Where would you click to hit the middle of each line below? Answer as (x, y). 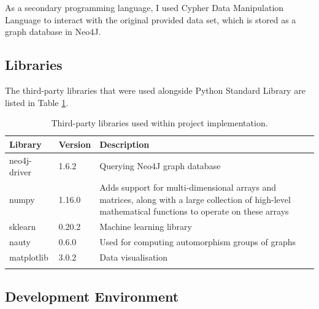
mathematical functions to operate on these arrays (194, 211)
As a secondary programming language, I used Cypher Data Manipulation (144, 7)
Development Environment (92, 296)
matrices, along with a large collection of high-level (195, 199)
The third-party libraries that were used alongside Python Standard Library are (155, 90)
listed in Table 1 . (37, 102)
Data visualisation (134, 257)
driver (20, 172)
